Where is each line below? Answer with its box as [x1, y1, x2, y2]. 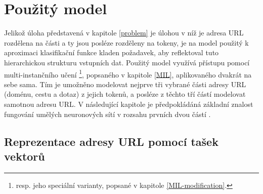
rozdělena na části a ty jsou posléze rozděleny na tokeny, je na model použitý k [4, 37, 249, 48]
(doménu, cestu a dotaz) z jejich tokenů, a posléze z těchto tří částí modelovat [4, 89, 246, 99]
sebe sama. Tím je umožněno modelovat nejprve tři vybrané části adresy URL [4, 79, 246, 89]
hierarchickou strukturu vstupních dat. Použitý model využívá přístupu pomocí [4, 57, 250, 67]
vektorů [4, 148, 45, 164]
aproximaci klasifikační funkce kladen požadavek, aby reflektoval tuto [4, 47, 219, 58]
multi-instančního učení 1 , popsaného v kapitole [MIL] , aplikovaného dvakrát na [4, 67, 252, 80]
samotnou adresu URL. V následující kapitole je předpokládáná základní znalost [4, 98, 253, 109]
